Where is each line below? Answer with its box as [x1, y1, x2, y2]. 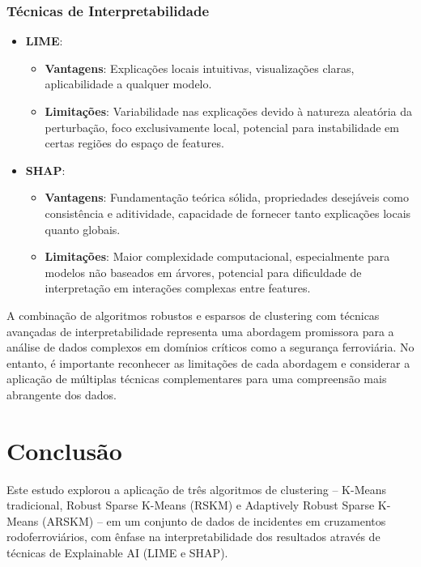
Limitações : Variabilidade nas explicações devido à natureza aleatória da [45, 103, 413, 119]
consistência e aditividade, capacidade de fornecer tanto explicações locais [45, 204, 411, 221]
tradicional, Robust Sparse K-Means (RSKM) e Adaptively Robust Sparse [6, 497, 375, 514]
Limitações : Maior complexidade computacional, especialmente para [45, 248, 390, 265]
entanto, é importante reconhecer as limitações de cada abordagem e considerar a [6, 354, 410, 371]
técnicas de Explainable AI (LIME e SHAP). [6, 544, 228, 561]
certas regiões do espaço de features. [45, 134, 224, 151]
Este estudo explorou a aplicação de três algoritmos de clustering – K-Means [6, 480, 386, 497]
